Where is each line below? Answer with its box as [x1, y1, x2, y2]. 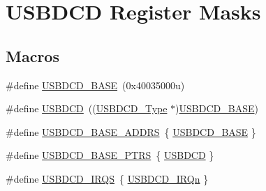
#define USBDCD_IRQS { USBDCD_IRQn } [6, 171, 209, 185]
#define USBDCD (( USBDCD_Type [6, 101, 168, 116]
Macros [6, 45, 59, 66]
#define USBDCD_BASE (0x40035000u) [6, 77, 185, 92]
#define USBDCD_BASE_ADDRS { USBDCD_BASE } [6, 124, 256, 139]
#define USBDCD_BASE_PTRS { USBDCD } [6, 148, 214, 162]
